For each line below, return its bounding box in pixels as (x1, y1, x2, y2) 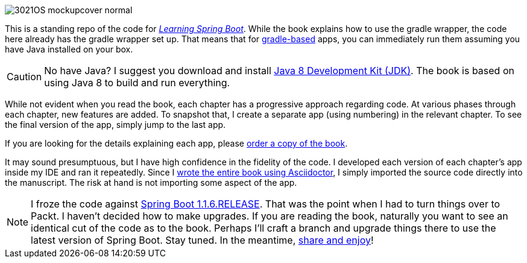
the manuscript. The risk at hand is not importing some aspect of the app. (5, 177, 297, 188)
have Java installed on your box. (5, 44, 133, 54)
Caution (7, 71, 42, 83)
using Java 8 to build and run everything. (44, 77, 230, 89)
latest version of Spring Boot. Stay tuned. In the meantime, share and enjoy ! (31, 234, 374, 246)
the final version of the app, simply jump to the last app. (5, 119, 226, 130)
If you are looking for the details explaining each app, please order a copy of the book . (5, 138, 348, 148)
